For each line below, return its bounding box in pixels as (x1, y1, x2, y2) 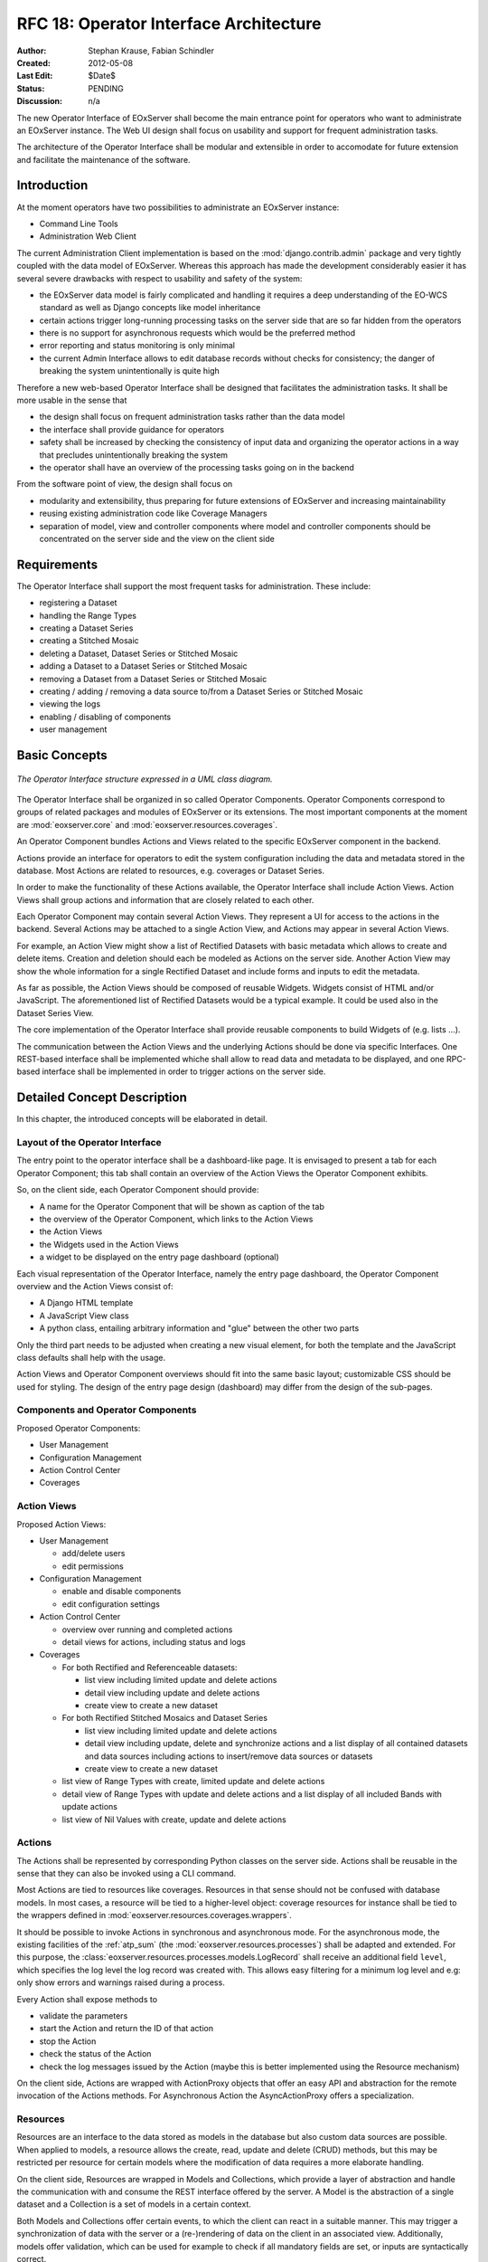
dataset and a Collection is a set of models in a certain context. (16, 2199, 252, 2210)
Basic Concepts (16, 747, 108, 763)
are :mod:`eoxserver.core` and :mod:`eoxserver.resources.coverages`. (16, 819, 278, 830)
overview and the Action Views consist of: (16, 1280, 174, 1291)
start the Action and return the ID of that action (39, 2023, 214, 2034)
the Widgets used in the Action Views (39, 1239, 180, 1250)
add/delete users (61, 1548, 126, 1559)
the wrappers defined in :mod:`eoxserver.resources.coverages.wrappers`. (16, 1910, 293, 1921)
